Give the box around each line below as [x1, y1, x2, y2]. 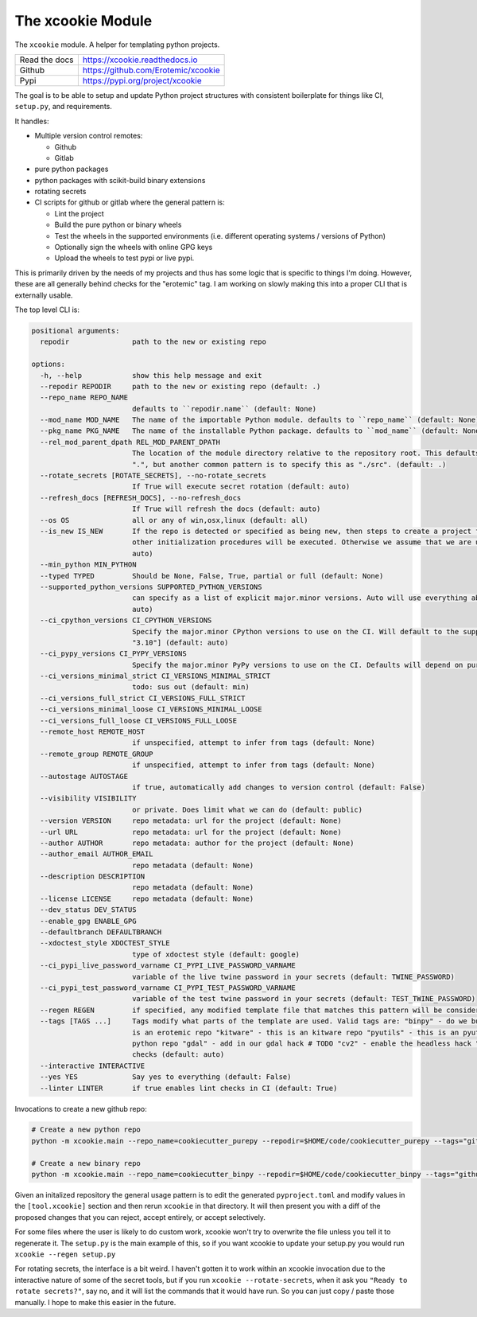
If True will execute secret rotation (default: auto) [131, 482, 351, 491]
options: [31, 360, 66, 369]
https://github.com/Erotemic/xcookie [82, 64, 220, 76]
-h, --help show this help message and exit [40, 371, 262, 380]
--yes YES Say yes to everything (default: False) [40, 1073, 292, 1081]
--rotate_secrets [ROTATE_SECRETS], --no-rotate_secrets [40, 471, 266, 481]
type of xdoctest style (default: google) [131, 949, 301, 959]
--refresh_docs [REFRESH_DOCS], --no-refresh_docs [40, 493, 242, 502]
